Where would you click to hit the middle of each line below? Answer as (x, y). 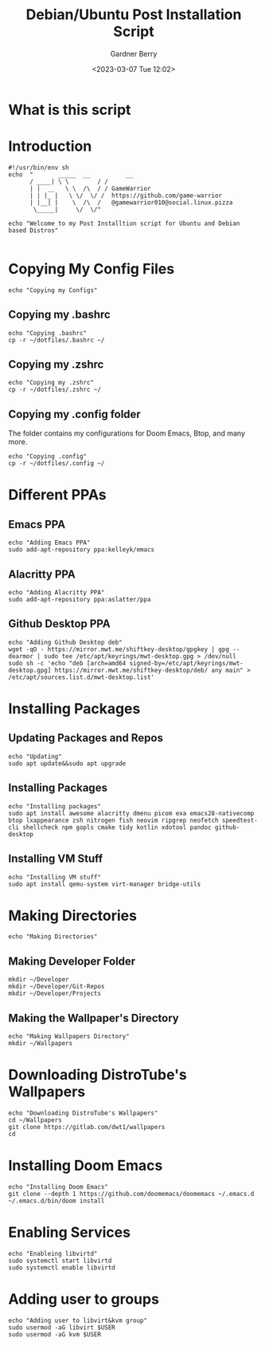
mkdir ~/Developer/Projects (55, 994)
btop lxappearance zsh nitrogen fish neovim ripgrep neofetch (113, 820)
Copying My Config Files (92, 269)
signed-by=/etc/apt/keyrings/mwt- (187, 663)
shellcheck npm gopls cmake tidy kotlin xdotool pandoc (117, 827)
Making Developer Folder (72, 961)
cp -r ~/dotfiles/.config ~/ (57, 464)
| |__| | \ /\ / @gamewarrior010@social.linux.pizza (131, 202)
